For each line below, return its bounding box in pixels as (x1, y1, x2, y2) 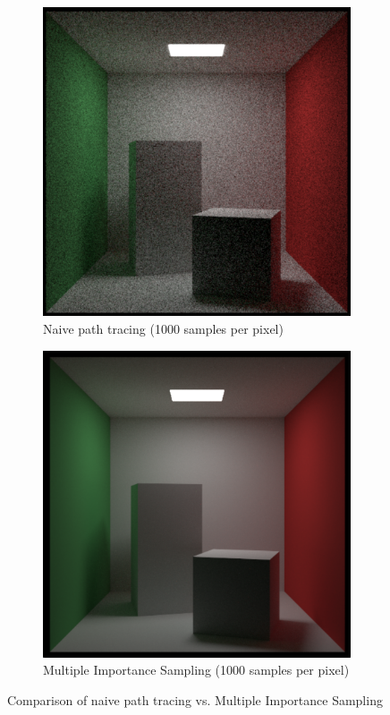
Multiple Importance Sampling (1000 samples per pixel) (43, 660, 350, 679)
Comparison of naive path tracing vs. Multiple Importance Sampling (7, 691, 383, 710)
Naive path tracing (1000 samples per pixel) (43, 319, 284, 337)
